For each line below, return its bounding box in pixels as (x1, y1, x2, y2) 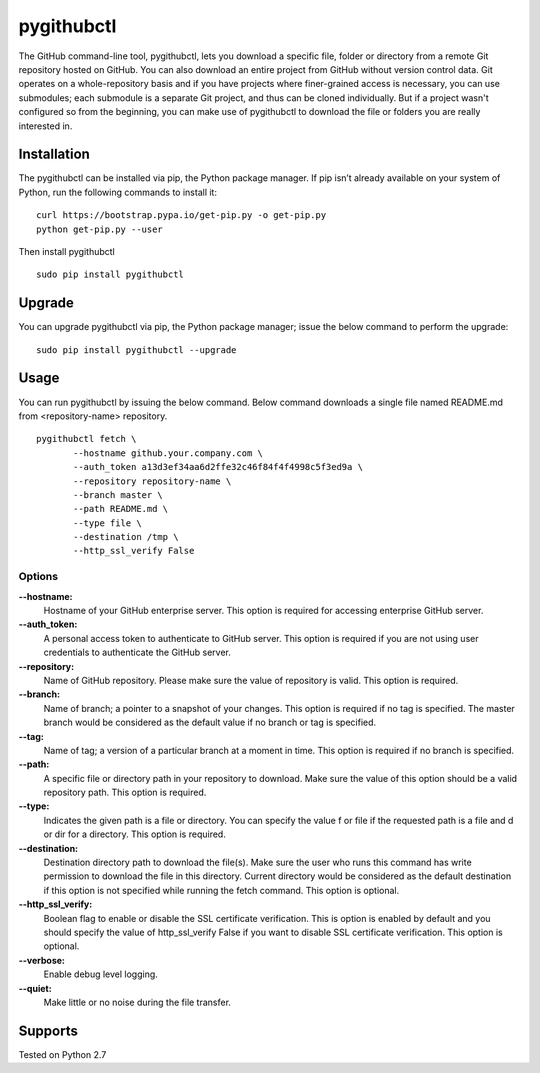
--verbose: (18, 954, 65, 966)
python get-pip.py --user (36, 223, 164, 235)
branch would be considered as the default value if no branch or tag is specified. (43, 716, 377, 729)
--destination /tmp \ (73, 531, 179, 543)
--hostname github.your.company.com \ (73, 447, 264, 459)
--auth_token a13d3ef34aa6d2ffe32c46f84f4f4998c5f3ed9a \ (73, 461, 364, 473)
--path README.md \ (73, 503, 169, 515)
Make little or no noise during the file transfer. (43, 996, 232, 1008)
